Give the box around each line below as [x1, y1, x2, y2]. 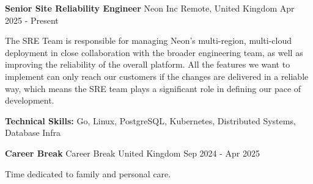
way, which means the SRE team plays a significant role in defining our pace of [5, 82, 301, 94]
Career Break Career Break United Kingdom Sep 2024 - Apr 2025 [5, 146, 260, 159]
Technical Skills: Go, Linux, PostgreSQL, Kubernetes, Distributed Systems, [5, 114, 296, 127]
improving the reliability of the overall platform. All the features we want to [5, 58, 290, 71]
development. [5, 94, 54, 107]
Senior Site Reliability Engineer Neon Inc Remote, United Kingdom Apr [5, 2, 295, 14]
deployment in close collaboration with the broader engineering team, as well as [5, 46, 303, 58]
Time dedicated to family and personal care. [5, 167, 171, 180]
